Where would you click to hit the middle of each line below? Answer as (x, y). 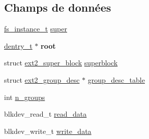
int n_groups (25, 97)
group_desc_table (116, 79)
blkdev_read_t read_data (46, 114)
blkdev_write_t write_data (48, 131)
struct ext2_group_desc (42, 79)
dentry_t (18, 45)
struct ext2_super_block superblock (61, 63)
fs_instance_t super (36, 29)
